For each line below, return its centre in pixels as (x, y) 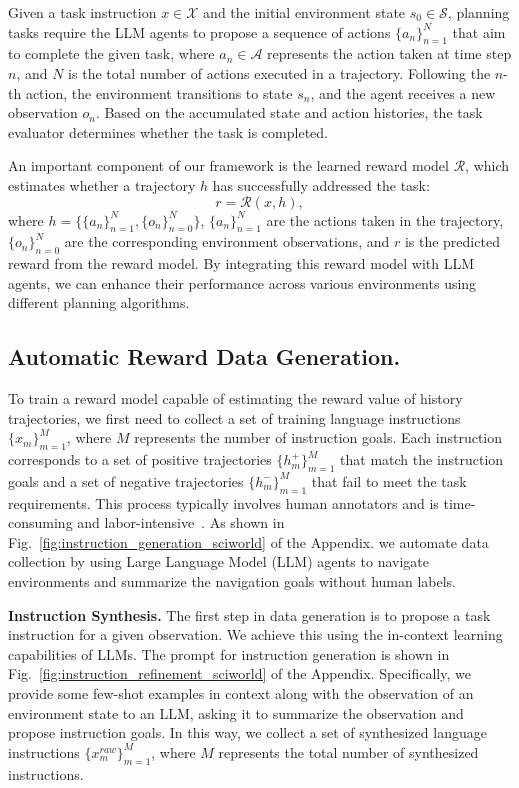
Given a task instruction (82, 12)
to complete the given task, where (111, 53)
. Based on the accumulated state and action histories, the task (289, 112)
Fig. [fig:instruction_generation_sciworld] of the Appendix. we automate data (248, 541)
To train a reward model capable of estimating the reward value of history (235, 398)
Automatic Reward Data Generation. (204, 356)
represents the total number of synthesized (348, 751)
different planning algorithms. (99, 302)
